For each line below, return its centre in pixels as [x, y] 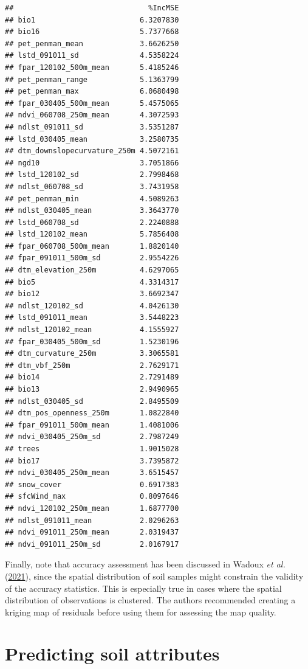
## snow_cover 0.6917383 [92, 484]
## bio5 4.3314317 [92, 282]
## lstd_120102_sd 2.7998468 [92, 175]
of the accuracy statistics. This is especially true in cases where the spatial [143, 588]
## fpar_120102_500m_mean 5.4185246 [92, 67]
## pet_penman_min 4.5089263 [92, 199]
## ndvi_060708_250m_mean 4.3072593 [92, 115]
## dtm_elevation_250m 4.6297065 [92, 270]
